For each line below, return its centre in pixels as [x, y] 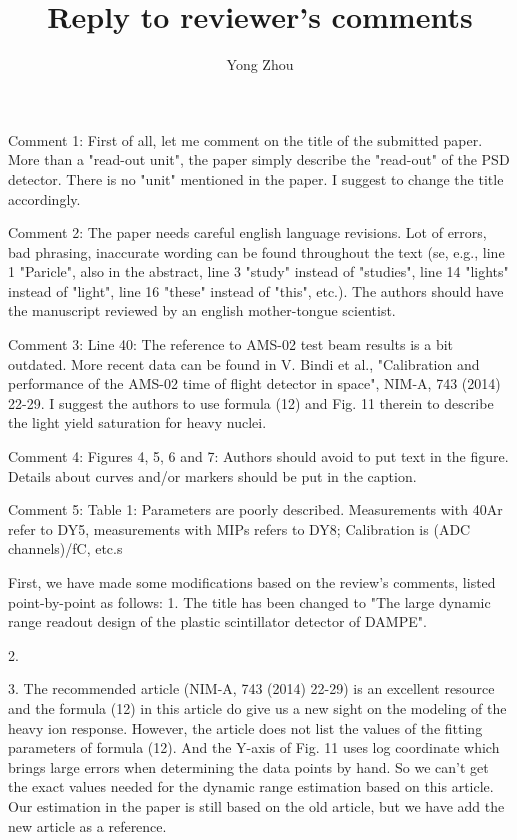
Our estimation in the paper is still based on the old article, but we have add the [256, 805]
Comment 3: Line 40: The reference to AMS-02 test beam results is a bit [231, 344]
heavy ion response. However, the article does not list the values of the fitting [245, 727]
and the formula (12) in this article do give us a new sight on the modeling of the [257, 707]
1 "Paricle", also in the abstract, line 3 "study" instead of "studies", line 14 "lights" [258, 271]
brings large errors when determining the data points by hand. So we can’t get [248, 766]
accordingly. [44, 198]
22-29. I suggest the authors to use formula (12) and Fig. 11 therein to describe [251, 402]
